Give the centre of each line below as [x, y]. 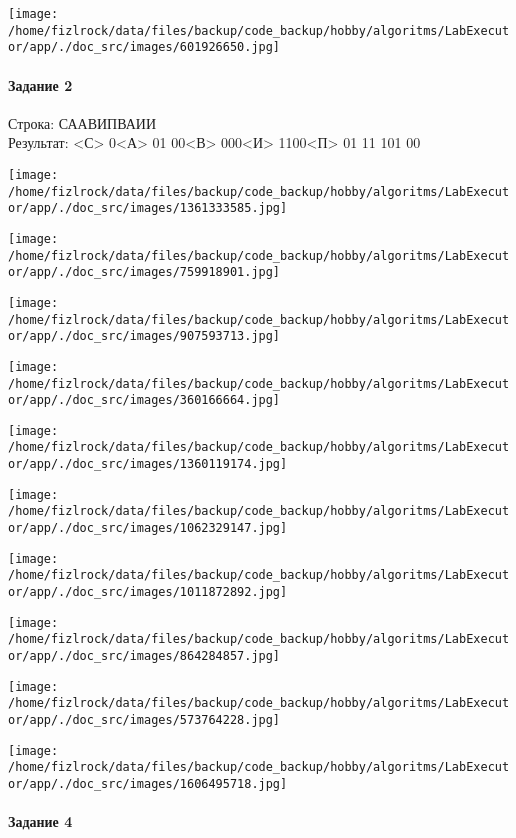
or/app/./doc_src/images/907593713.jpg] [144, 336]
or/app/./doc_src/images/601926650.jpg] [144, 47]
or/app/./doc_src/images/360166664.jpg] [144, 400]
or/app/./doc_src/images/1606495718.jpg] [148, 783]
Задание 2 [40, 84]
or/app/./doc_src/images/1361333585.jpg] [148, 208]
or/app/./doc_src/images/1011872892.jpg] [148, 592]
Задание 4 [40, 821]
